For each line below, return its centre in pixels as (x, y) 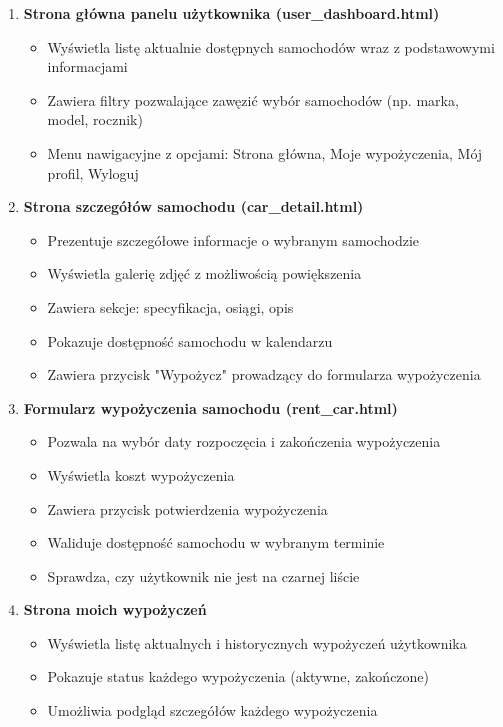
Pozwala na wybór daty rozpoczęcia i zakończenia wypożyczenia (244, 441)
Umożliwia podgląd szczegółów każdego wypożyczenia (212, 710)
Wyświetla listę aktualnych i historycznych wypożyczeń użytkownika (257, 642)
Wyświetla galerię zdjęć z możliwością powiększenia (204, 273)
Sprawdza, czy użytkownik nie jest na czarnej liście (203, 575)
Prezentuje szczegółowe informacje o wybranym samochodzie (233, 239)
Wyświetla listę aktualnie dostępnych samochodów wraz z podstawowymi (271, 46)
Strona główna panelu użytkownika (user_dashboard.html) (231, 13)
